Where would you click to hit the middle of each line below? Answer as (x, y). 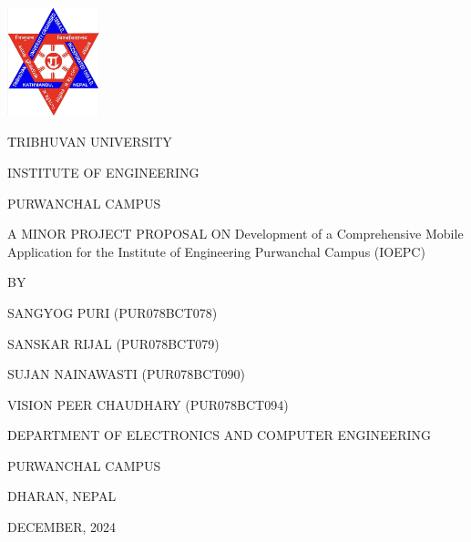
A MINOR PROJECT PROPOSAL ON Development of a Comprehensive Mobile (235, 234)
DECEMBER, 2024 (62, 527)
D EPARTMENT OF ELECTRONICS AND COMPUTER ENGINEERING (219, 435)
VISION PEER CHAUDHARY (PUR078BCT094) (148, 404)
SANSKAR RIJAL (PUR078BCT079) (113, 343)
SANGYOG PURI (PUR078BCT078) (113, 312)
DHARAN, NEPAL (62, 496)
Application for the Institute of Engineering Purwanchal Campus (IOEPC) (216, 251)
